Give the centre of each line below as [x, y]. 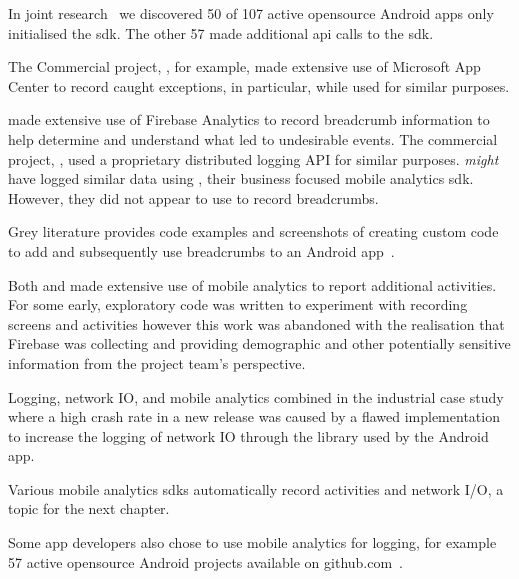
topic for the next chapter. [89, 508]
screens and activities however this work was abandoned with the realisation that [256, 323]
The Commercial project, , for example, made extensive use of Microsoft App [244, 66]
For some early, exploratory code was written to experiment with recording [238, 304]
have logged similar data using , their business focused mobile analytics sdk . [241, 178]
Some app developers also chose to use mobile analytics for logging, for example [252, 542]
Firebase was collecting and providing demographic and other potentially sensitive [259, 343]
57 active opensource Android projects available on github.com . [206, 561]
